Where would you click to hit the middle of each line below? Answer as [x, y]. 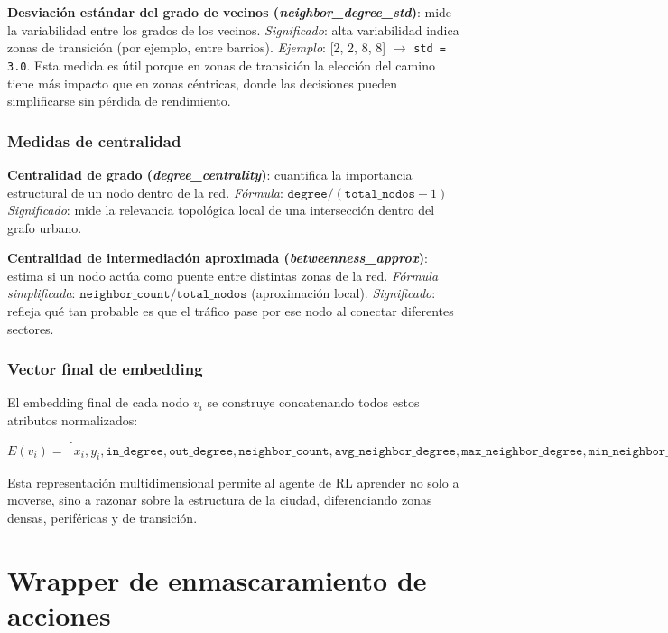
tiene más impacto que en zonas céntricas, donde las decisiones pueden [203, 83]
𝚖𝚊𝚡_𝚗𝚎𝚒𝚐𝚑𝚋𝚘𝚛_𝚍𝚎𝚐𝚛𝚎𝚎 [522, 451]
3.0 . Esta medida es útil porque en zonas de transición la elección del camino [221, 65]
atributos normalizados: [73, 420]
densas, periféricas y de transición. [102, 517]
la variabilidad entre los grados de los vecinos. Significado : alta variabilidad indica [233, 29]
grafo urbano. [45, 227]
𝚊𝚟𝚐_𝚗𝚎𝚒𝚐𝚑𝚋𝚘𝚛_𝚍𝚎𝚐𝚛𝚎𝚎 [395, 451]
